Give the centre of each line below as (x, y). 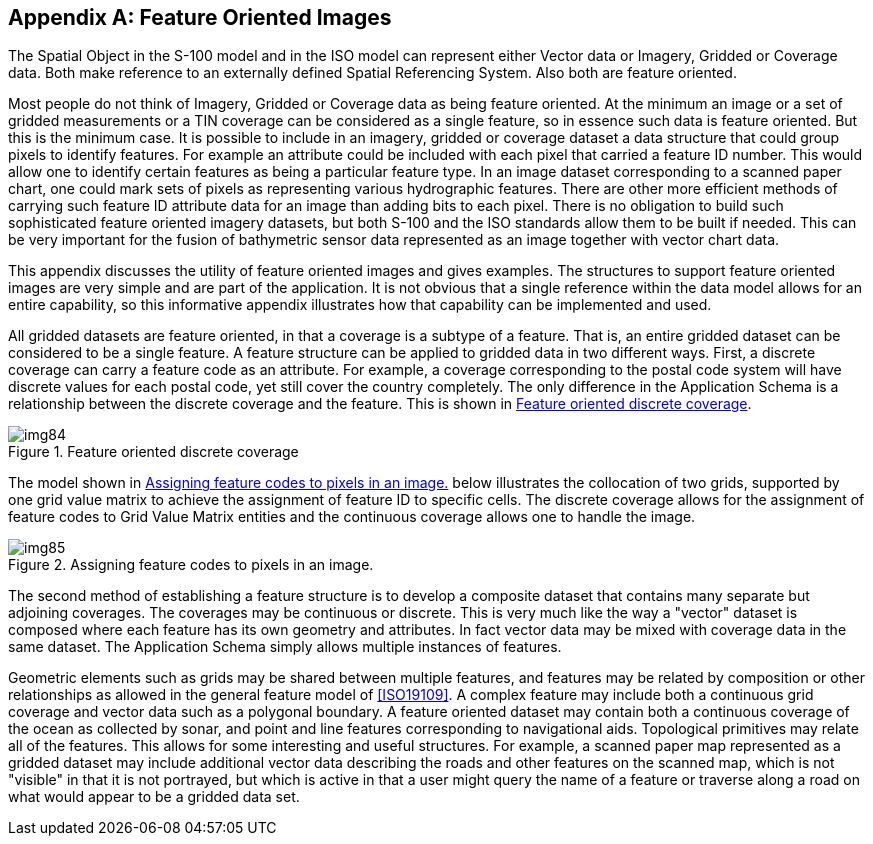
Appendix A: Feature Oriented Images (200, 17)
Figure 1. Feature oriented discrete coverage (153, 452)
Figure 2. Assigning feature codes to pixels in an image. (191, 565)
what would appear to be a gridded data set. (154, 797)
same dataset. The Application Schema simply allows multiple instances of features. (285, 647)
